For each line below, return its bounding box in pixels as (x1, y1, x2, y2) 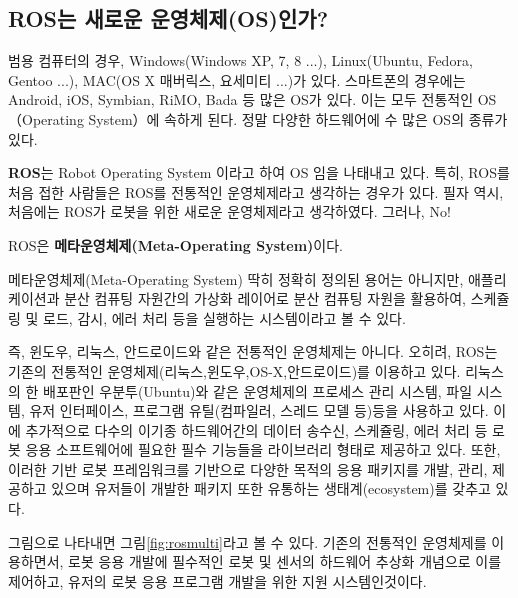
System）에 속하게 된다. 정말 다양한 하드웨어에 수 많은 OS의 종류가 (88, 108, 508, 129)
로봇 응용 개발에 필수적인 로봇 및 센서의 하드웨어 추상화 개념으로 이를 (68, 551, 502, 572)
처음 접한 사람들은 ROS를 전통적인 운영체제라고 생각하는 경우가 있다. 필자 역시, (8, 181, 504, 202)
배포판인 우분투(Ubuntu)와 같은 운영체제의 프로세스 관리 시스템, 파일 (43, 380, 473, 401)
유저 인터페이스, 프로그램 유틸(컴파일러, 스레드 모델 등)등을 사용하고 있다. (29, 400, 489, 421)
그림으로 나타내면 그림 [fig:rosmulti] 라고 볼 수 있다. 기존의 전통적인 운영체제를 (8, 531, 487, 552)
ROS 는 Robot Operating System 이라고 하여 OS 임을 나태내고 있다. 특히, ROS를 (8, 162, 510, 183)
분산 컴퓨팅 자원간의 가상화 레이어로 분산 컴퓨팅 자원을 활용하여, (64, 288, 467, 309)
